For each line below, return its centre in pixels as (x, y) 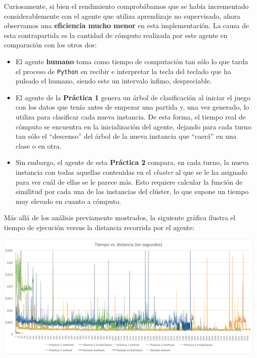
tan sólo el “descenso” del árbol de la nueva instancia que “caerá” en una (126, 136)
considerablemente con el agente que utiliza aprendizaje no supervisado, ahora (122, 16)
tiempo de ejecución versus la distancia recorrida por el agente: (99, 227)
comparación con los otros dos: (50, 45)
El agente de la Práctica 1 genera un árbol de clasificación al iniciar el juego (133, 97)
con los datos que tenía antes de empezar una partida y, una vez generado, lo (132, 107)
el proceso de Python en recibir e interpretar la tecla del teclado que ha (123, 71)
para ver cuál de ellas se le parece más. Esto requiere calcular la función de (129, 181)
